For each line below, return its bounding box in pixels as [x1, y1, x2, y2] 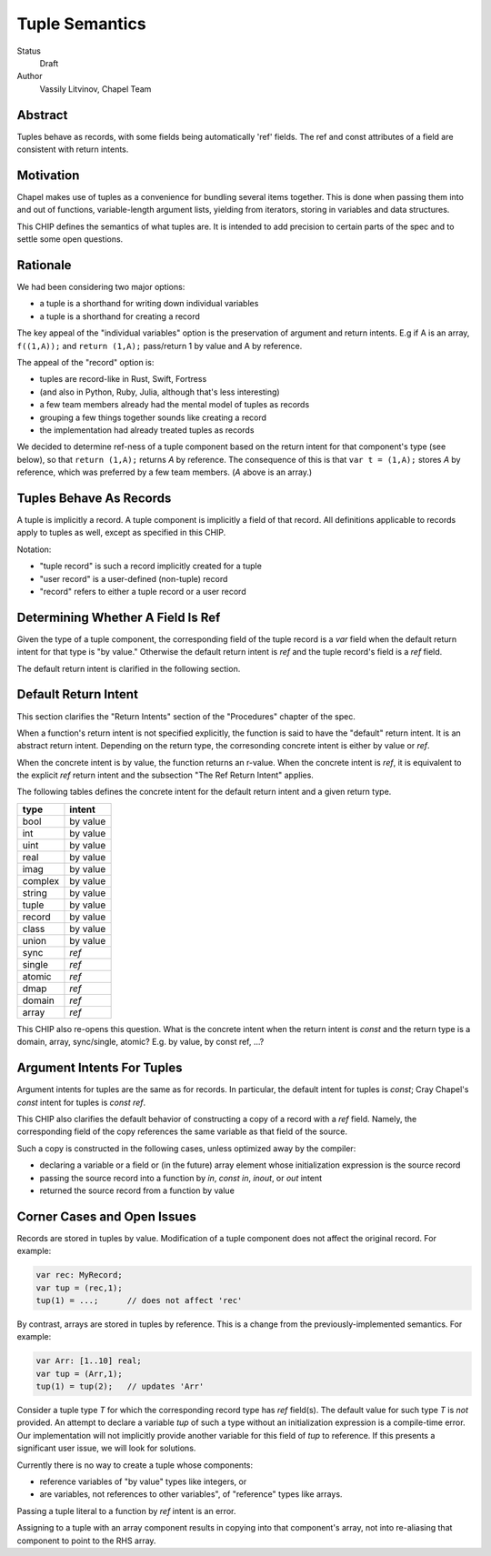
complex [22, 874, 59, 887]
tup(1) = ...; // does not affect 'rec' [35, 1295, 243, 1305]
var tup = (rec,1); [35, 1282, 123, 1293]
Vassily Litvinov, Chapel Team [39, 83, 152, 95]
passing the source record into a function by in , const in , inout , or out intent [39, 1172, 323, 1183]
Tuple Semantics [16, 14, 146, 34]
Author [16, 71, 43, 82]
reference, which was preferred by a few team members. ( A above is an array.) [16, 467, 313, 477]
